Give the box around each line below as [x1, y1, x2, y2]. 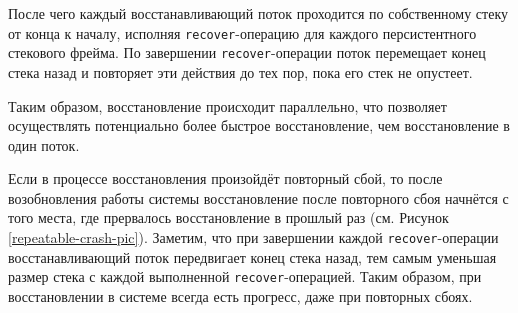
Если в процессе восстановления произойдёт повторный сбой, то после [8, 168, 443, 189]
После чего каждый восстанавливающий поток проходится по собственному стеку [8, 3, 509, 23]
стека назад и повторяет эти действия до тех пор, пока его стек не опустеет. [8, 61, 473, 82]
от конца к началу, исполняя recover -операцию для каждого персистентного [8, 22, 477, 43]
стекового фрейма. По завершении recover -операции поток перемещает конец [8, 42, 486, 63]
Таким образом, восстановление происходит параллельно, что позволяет [8, 95, 447, 116]
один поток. [8, 134, 80, 155]
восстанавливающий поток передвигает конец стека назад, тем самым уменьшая [8, 246, 497, 267]
